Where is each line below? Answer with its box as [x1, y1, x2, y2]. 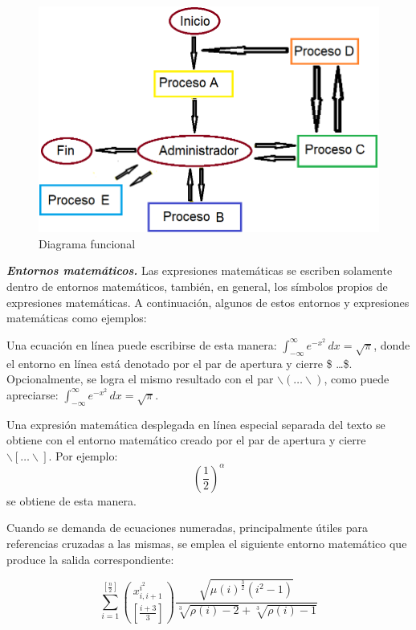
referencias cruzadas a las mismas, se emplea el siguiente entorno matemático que [6, 534, 407, 551]
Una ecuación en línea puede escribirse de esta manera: [6, 336, 277, 353]
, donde [373, 336, 410, 353]
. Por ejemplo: [48, 447, 118, 464]
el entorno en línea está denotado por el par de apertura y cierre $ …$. [6, 354, 353, 371]
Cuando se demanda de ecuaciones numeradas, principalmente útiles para [6, 519, 368, 536]
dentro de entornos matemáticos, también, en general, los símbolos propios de [6, 277, 388, 294]
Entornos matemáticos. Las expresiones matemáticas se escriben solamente [6, 262, 393, 279]
